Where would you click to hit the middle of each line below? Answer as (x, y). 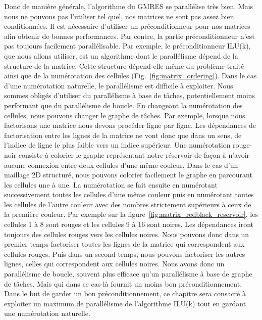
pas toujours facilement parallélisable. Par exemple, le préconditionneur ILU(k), (127, 46)
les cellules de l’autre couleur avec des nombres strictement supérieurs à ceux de (128, 204)
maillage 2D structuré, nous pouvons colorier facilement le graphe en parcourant (128, 175)
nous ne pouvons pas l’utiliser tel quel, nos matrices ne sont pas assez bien (119, 16)
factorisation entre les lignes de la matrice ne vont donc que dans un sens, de (123, 135)
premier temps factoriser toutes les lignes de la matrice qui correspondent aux (124, 244)
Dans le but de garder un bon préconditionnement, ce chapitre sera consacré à (125, 293)
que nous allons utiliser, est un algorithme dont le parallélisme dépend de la (121, 55)
